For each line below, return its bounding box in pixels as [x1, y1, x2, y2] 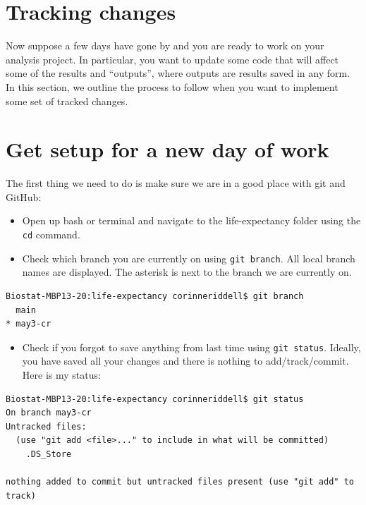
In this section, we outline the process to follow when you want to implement [6, 79, 338, 94]
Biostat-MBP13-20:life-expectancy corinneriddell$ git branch [6, 291, 304, 301]
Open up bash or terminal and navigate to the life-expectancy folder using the [22, 213, 361, 228]
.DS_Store [25, 449, 72, 459]
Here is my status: [22, 367, 101, 382]
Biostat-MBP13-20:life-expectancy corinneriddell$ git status [6, 394, 304, 404]
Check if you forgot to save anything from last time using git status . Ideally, [22, 339, 361, 354]
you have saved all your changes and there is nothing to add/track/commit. [22, 353, 349, 368]
